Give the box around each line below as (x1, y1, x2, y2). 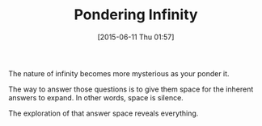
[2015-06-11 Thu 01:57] (97, 32, 175, 42)
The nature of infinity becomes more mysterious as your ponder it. (8, 68, 230, 78)
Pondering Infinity (74, 6, 198, 24)
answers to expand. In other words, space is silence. (8, 92, 184, 102)
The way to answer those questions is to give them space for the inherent (8, 84, 254, 94)
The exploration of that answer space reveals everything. (8, 108, 199, 118)
